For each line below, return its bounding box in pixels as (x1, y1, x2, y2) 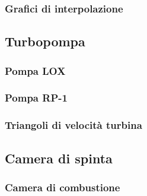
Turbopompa (5, 32, 85, 50)
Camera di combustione (5, 179, 120, 194)
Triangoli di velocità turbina (5, 118, 142, 132)
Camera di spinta (5, 148, 113, 167)
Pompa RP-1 (5, 90, 68, 105)
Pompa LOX (5, 63, 66, 78)
